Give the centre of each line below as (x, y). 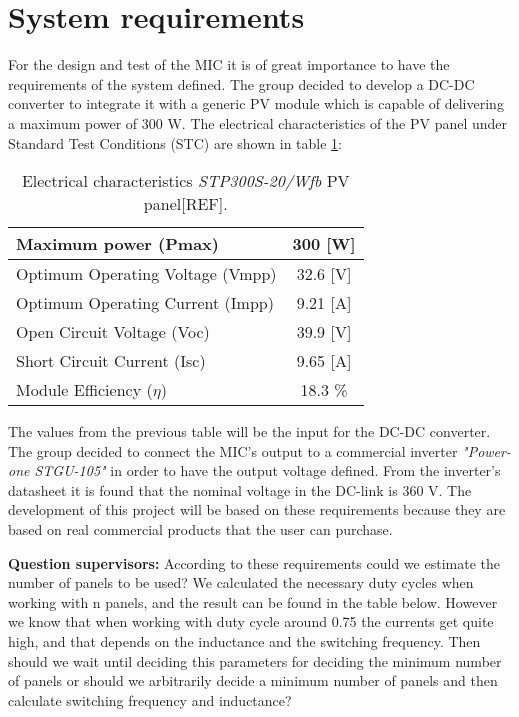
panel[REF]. (185, 204)
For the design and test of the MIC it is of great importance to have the (229, 64)
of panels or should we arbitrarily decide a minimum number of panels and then (253, 680)
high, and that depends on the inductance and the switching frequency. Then (244, 641)
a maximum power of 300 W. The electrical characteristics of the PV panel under (258, 122)
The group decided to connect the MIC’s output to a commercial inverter (233, 450)
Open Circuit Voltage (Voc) (113, 332)
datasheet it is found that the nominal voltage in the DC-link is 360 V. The (240, 489)
